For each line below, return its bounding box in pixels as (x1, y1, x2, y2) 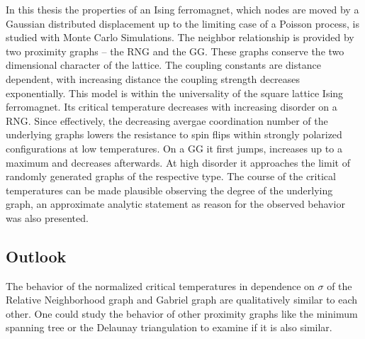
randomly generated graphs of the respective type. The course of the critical (6, 169, 336, 184)
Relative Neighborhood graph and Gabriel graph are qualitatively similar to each (6, 292, 358, 307)
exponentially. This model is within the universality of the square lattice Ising (6, 85, 344, 100)
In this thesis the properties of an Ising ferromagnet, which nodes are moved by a (6, 2, 359, 16)
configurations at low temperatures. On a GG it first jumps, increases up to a (6, 140, 342, 155)
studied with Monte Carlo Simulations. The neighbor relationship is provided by (6, 30, 354, 45)
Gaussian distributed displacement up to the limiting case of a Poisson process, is (6, 16, 359, 30)
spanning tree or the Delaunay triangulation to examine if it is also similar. (6, 320, 332, 335)
